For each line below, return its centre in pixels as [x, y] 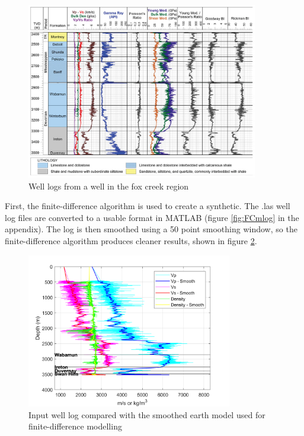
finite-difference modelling [75, 426]
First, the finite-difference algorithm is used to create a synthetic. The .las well [148, 206]
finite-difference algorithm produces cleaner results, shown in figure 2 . [131, 241]
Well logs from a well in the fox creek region [109, 186]
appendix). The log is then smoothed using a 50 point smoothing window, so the [151, 229]
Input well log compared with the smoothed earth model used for [147, 414]
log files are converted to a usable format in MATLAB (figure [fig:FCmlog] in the [152, 217]
